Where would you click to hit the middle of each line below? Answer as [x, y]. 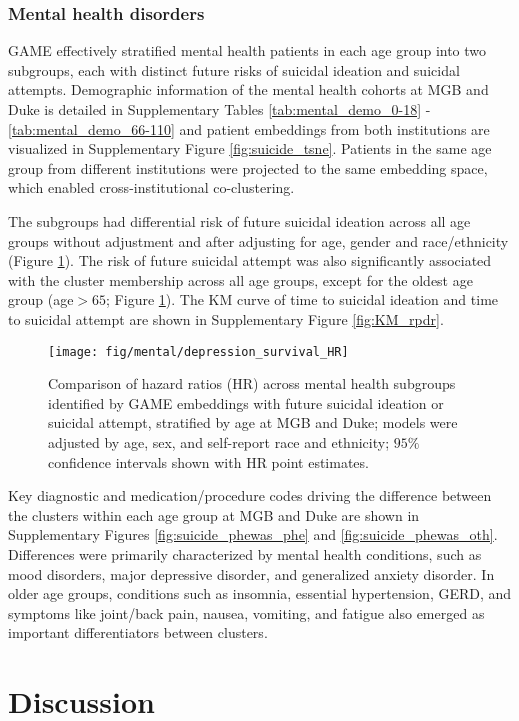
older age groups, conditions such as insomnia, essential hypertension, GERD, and [260, 593]
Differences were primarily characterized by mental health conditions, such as [245, 553]
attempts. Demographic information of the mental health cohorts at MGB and [248, 89]
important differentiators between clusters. [138, 632]
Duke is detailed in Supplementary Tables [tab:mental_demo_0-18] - [219, 109]
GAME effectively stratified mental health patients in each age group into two [247, 50]
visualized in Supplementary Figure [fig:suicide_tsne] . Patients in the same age [250, 148]
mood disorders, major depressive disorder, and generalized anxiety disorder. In [251, 573]
